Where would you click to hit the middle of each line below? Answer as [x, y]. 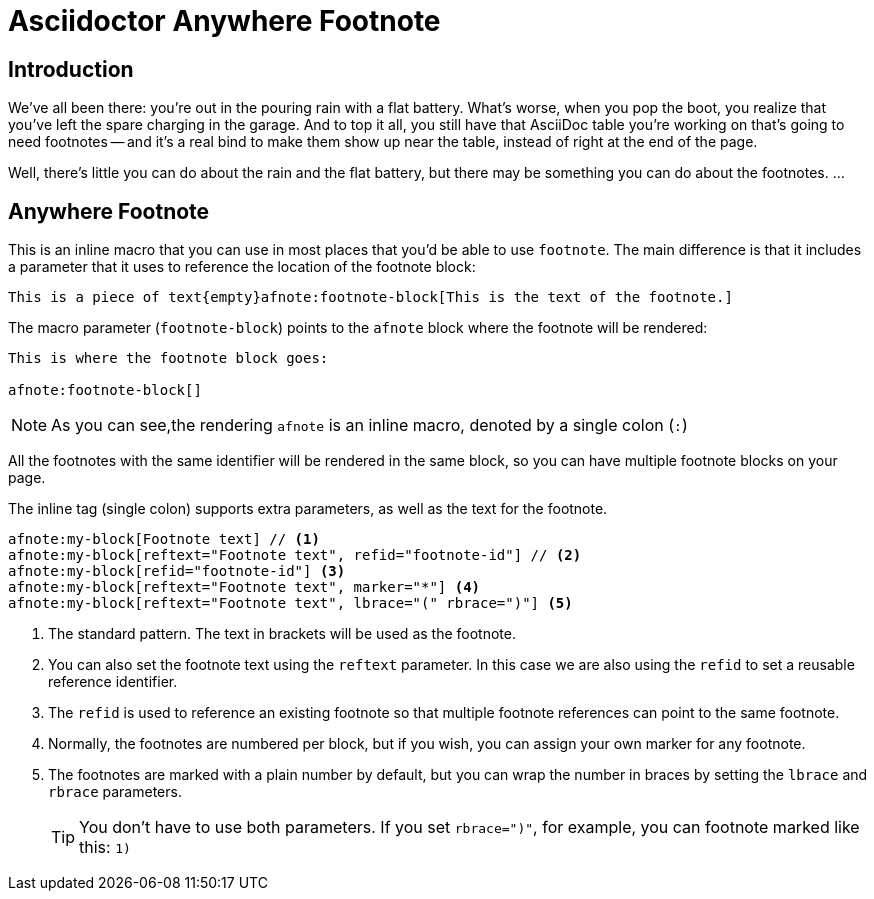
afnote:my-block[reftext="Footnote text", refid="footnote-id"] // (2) [295, 555]
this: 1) [105, 847]
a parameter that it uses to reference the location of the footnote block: [242, 267]
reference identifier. [113, 682]
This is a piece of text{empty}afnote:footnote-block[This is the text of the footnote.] [370, 297]
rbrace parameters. [115, 792]
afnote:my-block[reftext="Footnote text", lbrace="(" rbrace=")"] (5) [290, 603]
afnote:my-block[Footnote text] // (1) [164, 539]
